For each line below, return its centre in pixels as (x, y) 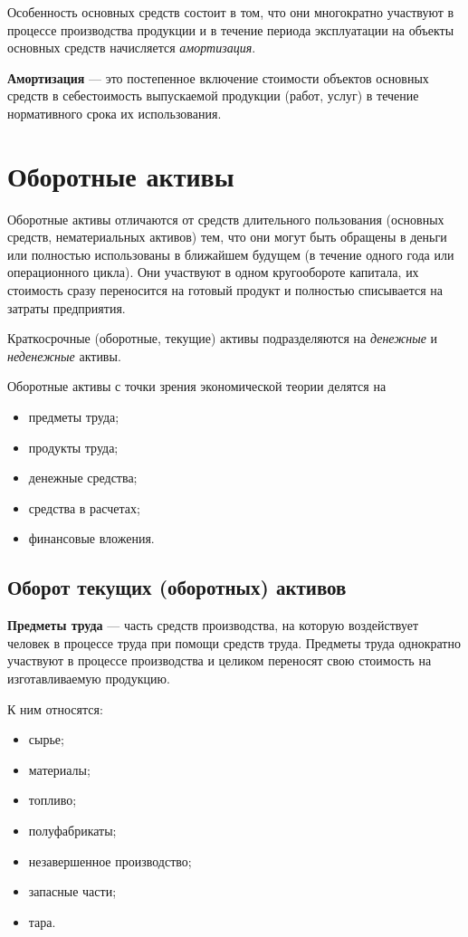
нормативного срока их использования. (115, 113)
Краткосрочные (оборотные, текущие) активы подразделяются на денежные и (223, 338)
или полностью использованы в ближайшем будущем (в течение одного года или (231, 254)
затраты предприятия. (67, 307)
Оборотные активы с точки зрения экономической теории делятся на (197, 386)
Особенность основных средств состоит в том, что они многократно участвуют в (231, 12)
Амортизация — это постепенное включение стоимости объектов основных (218, 77)
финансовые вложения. (91, 538)
